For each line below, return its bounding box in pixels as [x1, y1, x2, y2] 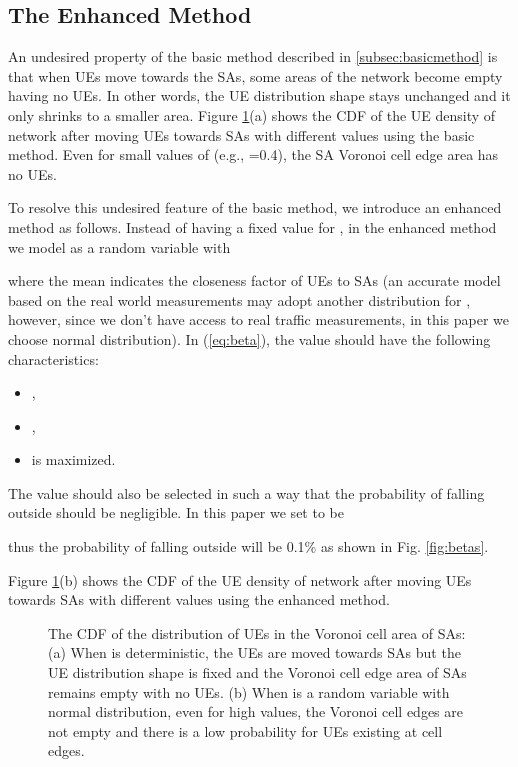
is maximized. [31, 449, 116, 470]
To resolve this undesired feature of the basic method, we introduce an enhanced [8, 197, 502, 218]
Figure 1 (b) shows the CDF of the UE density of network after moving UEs [8, 569, 472, 590]
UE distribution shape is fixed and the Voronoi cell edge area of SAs [48, 662, 467, 683]
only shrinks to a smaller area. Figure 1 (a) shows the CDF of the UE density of [8, 104, 496, 125]
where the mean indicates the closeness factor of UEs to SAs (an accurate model [8, 270, 501, 291]
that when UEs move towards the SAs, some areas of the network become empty [8, 65, 503, 86]
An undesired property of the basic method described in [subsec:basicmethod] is [8, 46, 498, 67]
